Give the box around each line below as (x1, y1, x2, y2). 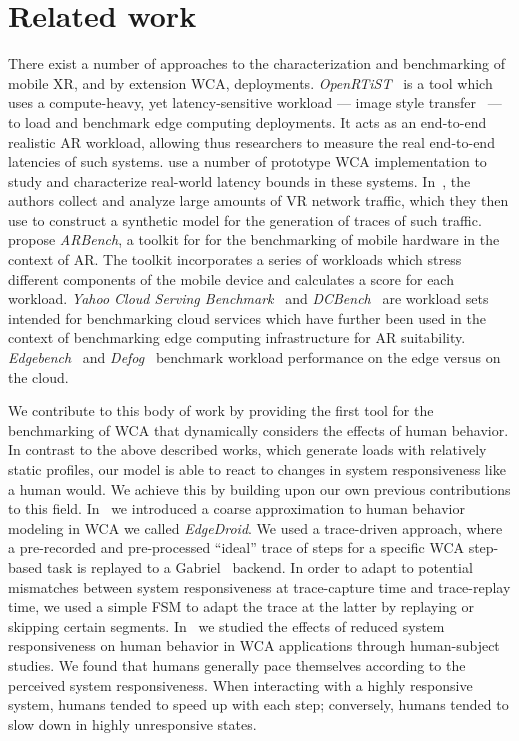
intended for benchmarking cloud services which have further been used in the (8, 307, 487, 328)
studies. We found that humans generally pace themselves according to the (8, 654, 466, 675)
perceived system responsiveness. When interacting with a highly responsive (8, 674, 473, 695)
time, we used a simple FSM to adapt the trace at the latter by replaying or (8, 596, 474, 617)
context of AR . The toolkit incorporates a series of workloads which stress (8, 249, 462, 270)
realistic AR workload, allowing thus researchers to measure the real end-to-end (8, 131, 495, 152)
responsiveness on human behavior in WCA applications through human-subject (8, 635, 500, 656)
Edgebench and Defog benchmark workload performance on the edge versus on (8, 347, 501, 368)
